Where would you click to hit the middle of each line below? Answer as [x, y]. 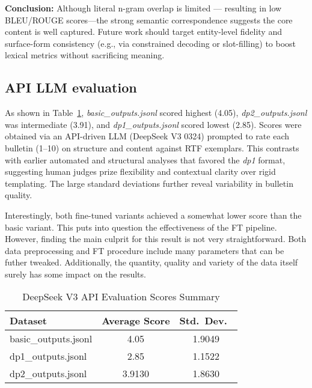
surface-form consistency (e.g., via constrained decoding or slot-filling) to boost [151, 43]
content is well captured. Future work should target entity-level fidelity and [143, 32]
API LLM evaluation [71, 87]
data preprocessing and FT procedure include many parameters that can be [145, 250]
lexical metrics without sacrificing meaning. [85, 55]
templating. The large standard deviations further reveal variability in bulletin [149, 183]
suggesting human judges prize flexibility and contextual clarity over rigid [140, 171]
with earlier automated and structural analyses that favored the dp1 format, [145, 159]
